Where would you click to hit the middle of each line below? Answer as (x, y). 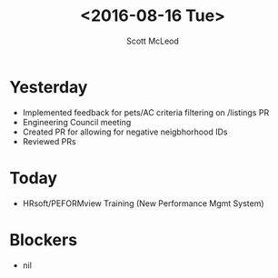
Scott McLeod (153, 41)
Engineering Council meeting (77, 122)
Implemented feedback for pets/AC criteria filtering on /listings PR (146, 112)
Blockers (44, 239)
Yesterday (49, 87)
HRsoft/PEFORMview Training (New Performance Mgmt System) (144, 203)
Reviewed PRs (49, 141)
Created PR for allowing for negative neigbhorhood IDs (125, 132)
